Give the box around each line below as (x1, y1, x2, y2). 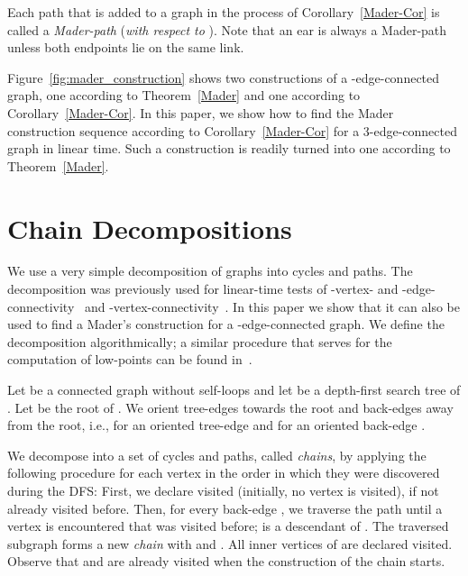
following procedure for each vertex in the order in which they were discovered (7, 463, 440, 482)
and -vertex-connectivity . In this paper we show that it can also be (84, 297, 460, 315)
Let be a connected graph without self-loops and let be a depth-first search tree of (7, 380, 461, 399)
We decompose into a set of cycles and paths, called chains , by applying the (7, 445, 427, 464)
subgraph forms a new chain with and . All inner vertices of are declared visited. (7, 534, 453, 553)
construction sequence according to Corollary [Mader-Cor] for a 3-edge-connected (7, 121, 457, 140)
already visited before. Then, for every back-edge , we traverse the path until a (7, 498, 443, 517)
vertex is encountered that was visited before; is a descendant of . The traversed (7, 517, 449, 535)
